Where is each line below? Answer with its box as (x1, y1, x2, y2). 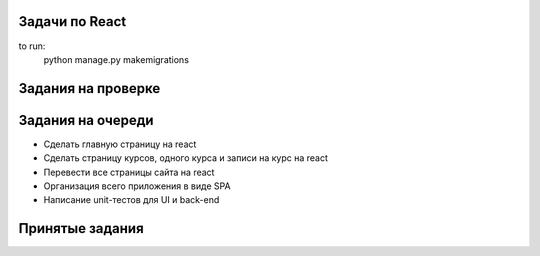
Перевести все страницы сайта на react (43, 166, 215, 178)
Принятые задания (18, 220, 144, 237)
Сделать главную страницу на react (43, 138, 197, 150)
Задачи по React (18, 13, 127, 30)
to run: (18, 40, 46, 52)
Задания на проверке (18, 80, 161, 97)
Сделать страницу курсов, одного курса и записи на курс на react (43, 152, 329, 164)
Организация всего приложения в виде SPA (43, 180, 231, 192)
